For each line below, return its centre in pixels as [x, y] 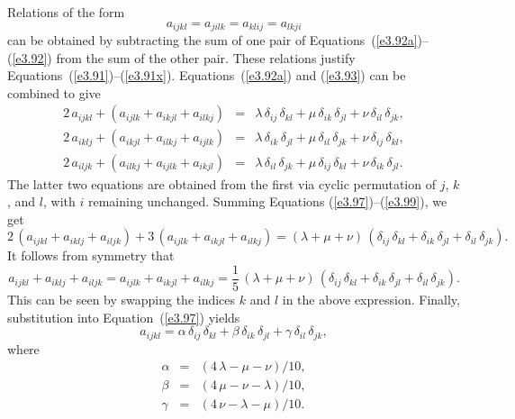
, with [59, 201]
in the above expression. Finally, [371, 299]
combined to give [54, 92]
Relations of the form [66, 12]
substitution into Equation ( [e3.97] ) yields [124, 317]
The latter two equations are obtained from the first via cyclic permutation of [221, 183]
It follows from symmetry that [91, 255]
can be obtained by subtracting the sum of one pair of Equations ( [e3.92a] [212, 40]
